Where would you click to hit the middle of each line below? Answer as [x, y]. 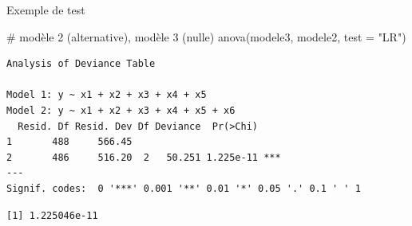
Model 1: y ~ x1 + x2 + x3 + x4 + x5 [107, 95]
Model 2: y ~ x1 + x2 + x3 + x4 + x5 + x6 [121, 110]
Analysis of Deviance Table [81, 64]
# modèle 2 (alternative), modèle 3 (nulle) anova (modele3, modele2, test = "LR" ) [206, 36]
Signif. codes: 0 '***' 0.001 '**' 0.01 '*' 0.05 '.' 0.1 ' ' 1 [184, 188]
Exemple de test [46, 10]
